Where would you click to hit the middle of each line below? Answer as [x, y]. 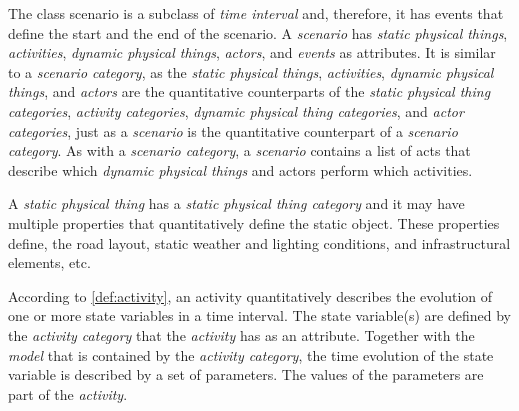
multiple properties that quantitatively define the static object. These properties [254, 222]
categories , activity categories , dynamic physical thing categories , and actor [236, 110]
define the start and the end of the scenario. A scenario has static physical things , [258, 32]
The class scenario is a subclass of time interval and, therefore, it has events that [256, 13]
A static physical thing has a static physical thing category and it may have [236, 203]
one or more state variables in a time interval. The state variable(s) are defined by [259, 315]
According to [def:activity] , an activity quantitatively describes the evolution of [250, 295]
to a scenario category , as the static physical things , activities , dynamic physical [251, 71]
